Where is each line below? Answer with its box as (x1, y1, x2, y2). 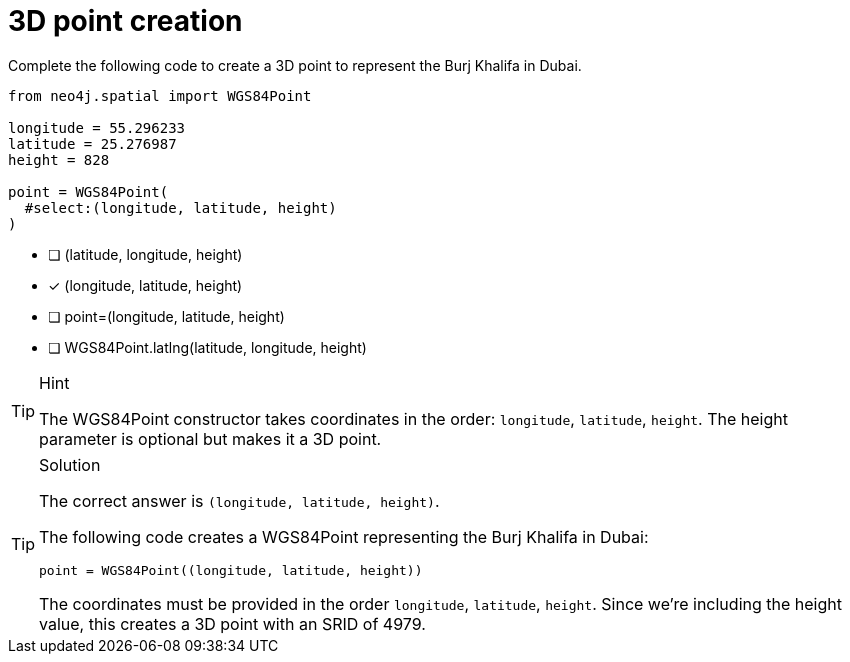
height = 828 (8, 151, 110, 168)
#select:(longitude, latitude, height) (24, 199, 337, 216)
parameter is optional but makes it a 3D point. (39, 428, 382, 449)
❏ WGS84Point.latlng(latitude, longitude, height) (48, 338, 367, 356)
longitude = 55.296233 (8, 119, 186, 136)
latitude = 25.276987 (8, 135, 177, 152)
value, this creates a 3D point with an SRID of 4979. (39, 613, 426, 634)
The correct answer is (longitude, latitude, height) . (39, 490, 440, 511)
